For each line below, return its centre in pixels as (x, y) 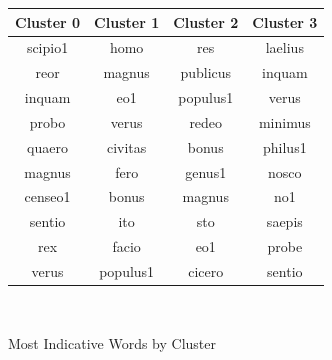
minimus (284, 121)
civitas (126, 146)
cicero (206, 270)
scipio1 (47, 47)
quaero (47, 146)
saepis (284, 221)
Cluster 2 (206, 21)
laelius (284, 47)
